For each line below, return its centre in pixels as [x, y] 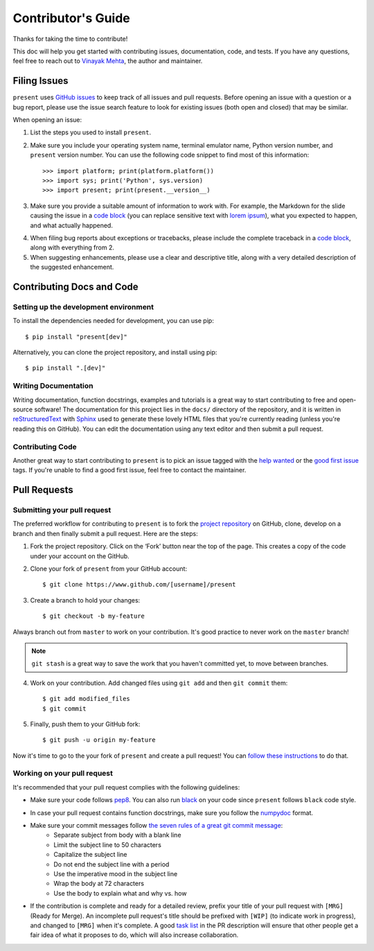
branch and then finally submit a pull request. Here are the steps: [106, 533]
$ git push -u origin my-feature [99, 740]
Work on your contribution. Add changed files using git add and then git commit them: [159, 683]
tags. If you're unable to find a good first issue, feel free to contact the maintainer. [130, 470]
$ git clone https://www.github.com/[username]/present [139, 585]
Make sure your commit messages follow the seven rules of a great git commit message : [157, 825]
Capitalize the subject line [90, 855]
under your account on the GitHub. [80, 556]
